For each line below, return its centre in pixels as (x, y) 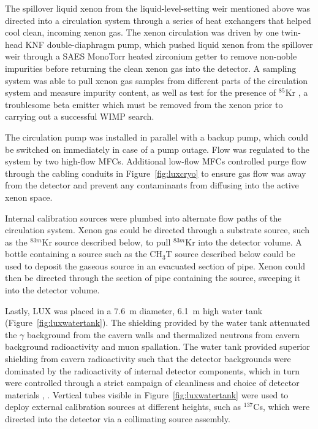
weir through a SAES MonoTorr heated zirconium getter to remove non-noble (151, 56)
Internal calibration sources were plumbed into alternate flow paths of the (143, 218)
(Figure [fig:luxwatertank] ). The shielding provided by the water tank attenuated (157, 323)
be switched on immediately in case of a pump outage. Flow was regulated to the (157, 149)
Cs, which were (282, 407)
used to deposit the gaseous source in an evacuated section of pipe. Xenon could (155, 265)
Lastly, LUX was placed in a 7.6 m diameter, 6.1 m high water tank (134, 310)
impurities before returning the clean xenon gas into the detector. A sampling (151, 68)
